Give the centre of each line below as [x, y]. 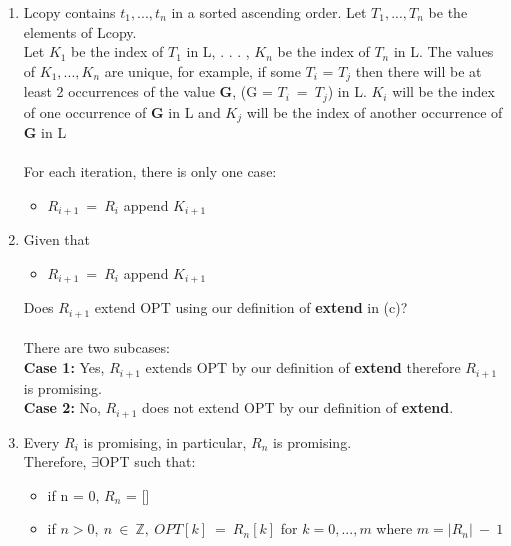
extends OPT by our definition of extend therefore [303, 367]
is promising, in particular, [165, 441]
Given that [57, 239]
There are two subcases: [96, 347]
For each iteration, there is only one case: [150, 171]
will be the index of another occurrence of [374, 111]
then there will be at [418, 70]
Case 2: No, [62, 407]
